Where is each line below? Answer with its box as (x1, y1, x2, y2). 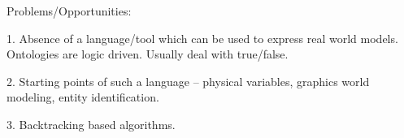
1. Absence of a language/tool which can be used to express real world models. (7, 29, 398, 46)
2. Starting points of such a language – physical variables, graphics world (7, 72, 370, 89)
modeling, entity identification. (7, 88, 159, 106)
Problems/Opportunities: (7, 2, 132, 19)
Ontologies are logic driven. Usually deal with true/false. (7, 45, 289, 63)
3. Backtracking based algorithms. (7, 115, 176, 132)
